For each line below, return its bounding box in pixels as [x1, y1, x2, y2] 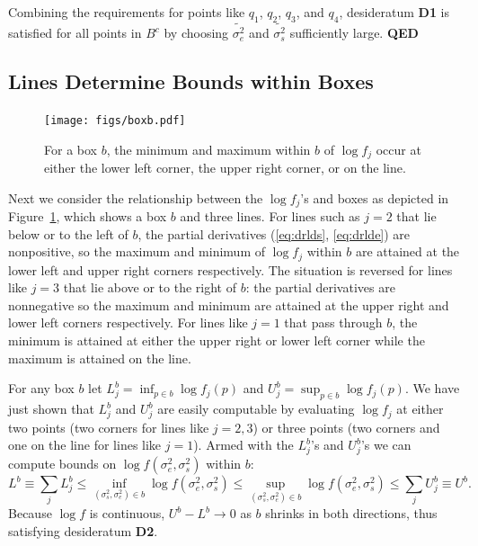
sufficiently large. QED [289, 23, 419, 42]
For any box [8, 379, 75, 398]
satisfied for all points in [8, 23, 142, 42]
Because [8, 504, 52, 523]
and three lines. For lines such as [180, 207, 360, 226]
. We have [404, 379, 460, 398]
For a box [44, 139, 97, 158]
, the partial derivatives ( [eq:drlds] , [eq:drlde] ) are [137, 224, 411, 243]
